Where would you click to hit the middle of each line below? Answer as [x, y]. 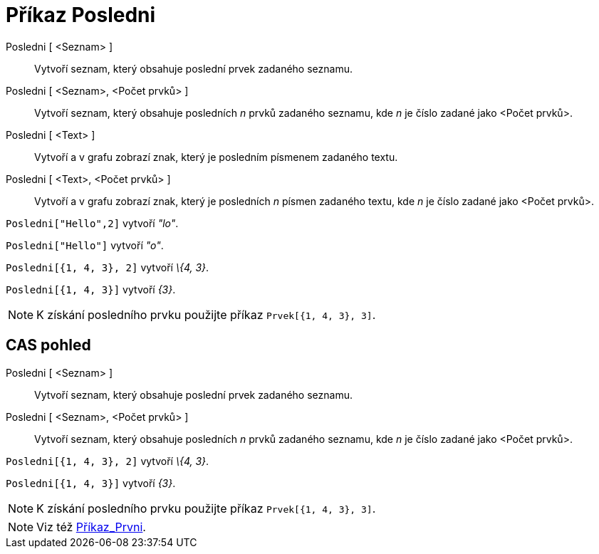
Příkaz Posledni [81, 15]
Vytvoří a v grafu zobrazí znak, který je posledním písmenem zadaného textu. [216, 157]
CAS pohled [48, 345]
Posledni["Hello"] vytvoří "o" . [85, 245]
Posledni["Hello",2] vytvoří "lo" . [92, 223]
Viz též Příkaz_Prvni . [91, 527]
